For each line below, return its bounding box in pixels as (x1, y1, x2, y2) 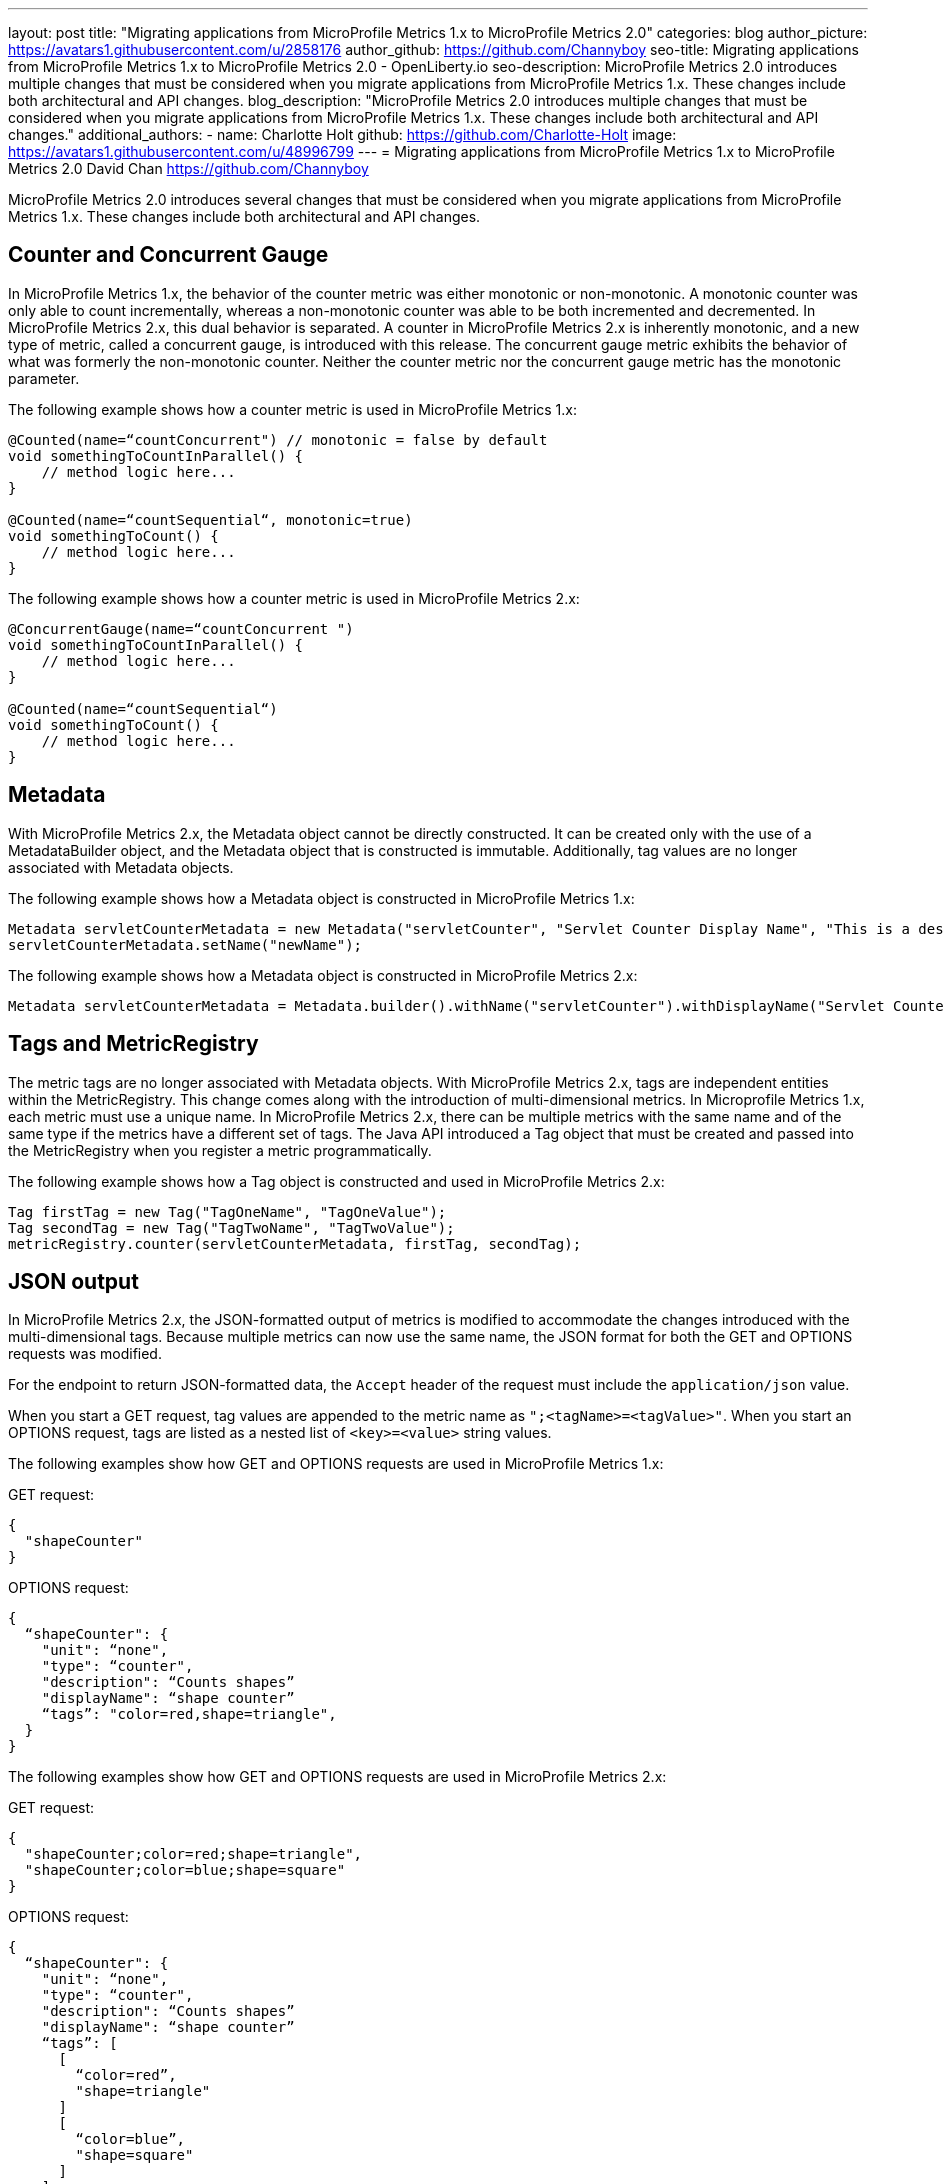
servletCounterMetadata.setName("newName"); (8, 936, 363, 953)
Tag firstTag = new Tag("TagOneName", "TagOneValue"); (8, 1203, 447, 1220)
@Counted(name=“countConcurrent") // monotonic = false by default (8, 431, 548, 448)
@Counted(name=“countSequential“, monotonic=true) (8, 511, 413, 528)
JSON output (8, 1268, 139, 1294)
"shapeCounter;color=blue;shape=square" (24, 1862, 346, 1879)
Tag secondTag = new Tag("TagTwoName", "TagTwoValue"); (8, 1219, 455, 1236)
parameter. (8, 369, 80, 387)
